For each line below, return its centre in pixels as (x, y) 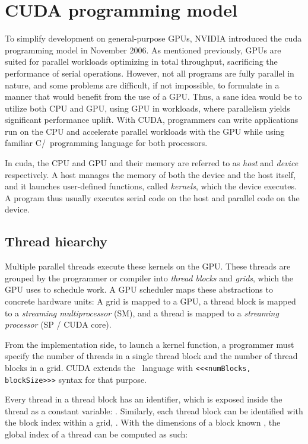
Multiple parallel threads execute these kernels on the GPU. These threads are (148, 266)
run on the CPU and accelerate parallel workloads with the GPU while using (145, 131)
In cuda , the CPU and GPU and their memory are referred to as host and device (152, 163)
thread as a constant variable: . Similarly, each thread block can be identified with (154, 410)
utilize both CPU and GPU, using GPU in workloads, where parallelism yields (147, 108)
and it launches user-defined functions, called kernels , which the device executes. (151, 186)
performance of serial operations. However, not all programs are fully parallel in (150, 73)
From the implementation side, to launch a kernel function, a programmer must (150, 344)
